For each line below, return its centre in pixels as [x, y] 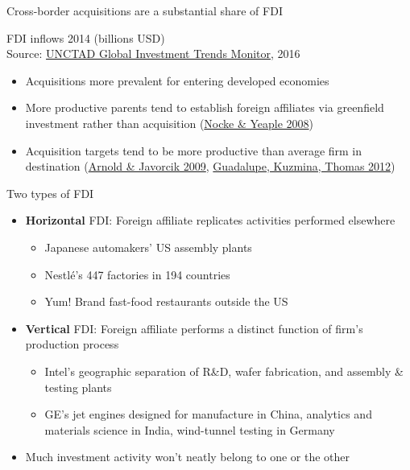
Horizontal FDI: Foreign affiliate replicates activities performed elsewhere [210, 220]
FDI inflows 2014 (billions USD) [86, 37]
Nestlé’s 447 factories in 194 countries [137, 274]
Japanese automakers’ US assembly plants [148, 247]
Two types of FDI [50, 193]
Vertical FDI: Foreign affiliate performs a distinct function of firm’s [194, 328]
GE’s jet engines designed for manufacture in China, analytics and [208, 414]
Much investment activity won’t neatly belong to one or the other [188, 457]
